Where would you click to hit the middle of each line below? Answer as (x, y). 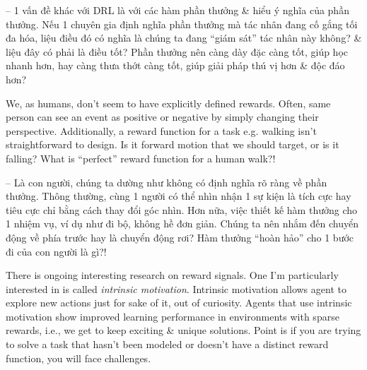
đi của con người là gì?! (56, 251)
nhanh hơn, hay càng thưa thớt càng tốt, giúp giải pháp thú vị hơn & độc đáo (175, 65)
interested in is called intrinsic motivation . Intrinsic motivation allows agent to (176, 288)
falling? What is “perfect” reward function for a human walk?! (141, 158)
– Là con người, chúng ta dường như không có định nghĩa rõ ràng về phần (167, 182)
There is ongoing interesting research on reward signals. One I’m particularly (172, 275)
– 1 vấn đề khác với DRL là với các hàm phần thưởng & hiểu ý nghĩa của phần (177, 10)
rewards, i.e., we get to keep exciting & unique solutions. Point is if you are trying (183, 330)
